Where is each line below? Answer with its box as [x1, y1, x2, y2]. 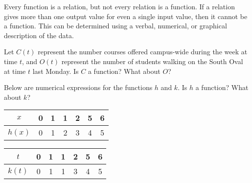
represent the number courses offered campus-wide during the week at [38, 46, 248, 57]
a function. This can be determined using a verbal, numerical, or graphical [4, 21, 227, 31]
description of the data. [4, 30, 74, 40]
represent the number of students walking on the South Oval [61, 56, 243, 66]
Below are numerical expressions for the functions [4, 82, 153, 92]
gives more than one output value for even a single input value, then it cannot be [4, 11, 248, 21]
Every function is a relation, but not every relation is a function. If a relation [4, 1, 235, 11]
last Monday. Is [32, 66, 79, 76]
